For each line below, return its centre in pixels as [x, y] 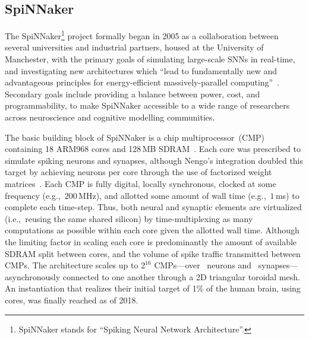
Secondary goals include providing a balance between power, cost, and [133, 94]
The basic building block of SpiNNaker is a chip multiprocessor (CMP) [135, 137]
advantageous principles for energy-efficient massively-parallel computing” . [142, 82]
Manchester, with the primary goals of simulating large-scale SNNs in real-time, [150, 59]
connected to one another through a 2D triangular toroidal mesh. [181, 276]
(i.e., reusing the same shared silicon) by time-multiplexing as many [129, 218]
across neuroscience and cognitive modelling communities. [110, 117]
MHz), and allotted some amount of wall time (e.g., [172, 195]
